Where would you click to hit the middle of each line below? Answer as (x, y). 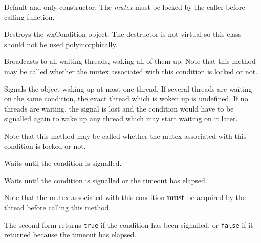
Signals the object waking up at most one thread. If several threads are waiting (128, 88)
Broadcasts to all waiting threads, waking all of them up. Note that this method (130, 61)
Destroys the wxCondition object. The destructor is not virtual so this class (123, 34)
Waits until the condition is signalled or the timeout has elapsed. (106, 180)
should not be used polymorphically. (61, 44)
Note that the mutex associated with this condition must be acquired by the (125, 197)
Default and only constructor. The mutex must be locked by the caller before (125, 7)
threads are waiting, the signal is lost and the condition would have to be (119, 108)
